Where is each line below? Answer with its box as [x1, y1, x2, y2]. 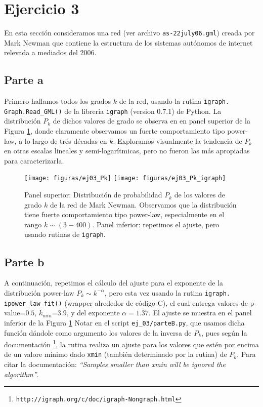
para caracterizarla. [4, 155, 64, 166]
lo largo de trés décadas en [24, 135, 107, 146]
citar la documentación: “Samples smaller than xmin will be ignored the [4, 359, 226, 369]
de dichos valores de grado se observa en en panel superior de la [53, 115, 250, 126]
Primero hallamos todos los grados [4, 96, 111, 106]
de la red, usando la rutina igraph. [119, 96, 230, 106]
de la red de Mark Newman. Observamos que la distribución [50, 199, 237, 210]
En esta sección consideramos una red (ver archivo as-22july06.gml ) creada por [4, 27, 255, 38]
